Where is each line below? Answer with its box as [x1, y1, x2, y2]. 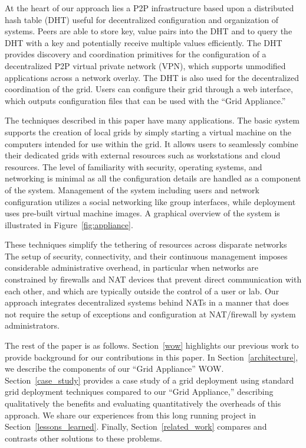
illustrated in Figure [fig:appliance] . [5, 218, 133, 231]
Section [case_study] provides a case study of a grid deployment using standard [5, 374, 294, 386]
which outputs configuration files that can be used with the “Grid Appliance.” [5, 94, 286, 106]
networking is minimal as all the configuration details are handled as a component [5, 172, 301, 184]
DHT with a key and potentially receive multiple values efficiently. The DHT [5, 36, 282, 48]
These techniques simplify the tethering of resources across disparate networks [5, 238, 287, 251]
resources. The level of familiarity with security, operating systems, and [5, 160, 262, 173]
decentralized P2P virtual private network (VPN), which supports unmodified [5, 59, 286, 72]
